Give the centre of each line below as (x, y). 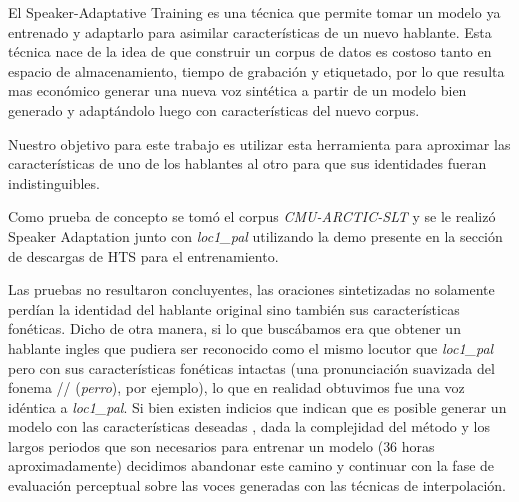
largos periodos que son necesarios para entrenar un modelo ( (196, 445)
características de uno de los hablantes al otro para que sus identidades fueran (247, 163)
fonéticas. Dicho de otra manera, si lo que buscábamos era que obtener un (234, 328)
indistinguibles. (54, 182)
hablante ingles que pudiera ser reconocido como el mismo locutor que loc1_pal (251, 347)
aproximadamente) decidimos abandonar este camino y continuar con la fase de (251, 465)
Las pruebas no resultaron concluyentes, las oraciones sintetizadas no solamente (251, 289)
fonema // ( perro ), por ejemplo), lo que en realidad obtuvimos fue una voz (236, 387)
